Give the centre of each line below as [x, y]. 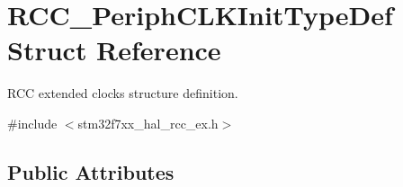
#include [32, 123]
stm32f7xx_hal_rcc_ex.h [148, 123]
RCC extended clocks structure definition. [123, 93]
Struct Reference [114, 50]
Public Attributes [91, 171]
